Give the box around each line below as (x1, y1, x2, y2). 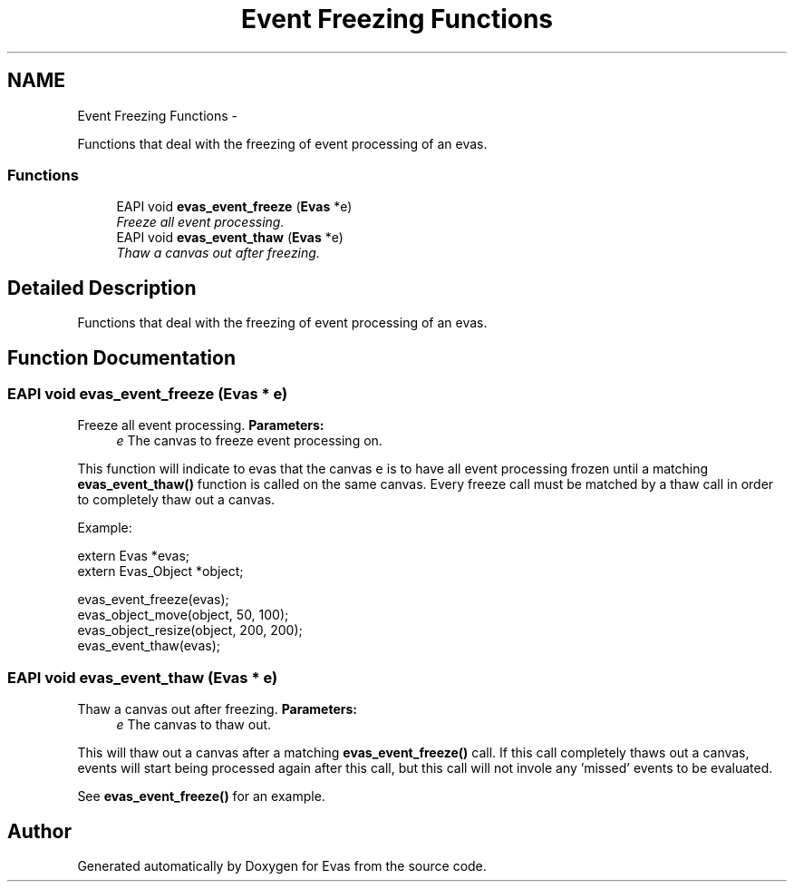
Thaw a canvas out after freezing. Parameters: (77, 701, 357, 718)
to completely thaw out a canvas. (77, 492, 276, 508)
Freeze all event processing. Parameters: (77, 417, 324, 434)
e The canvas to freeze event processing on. (116, 433, 382, 449)
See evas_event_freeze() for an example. (77, 788, 325, 805)
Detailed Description (7, 276, 197, 299)
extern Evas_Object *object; (77, 563, 244, 580)
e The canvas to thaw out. (116, 717, 272, 733)
